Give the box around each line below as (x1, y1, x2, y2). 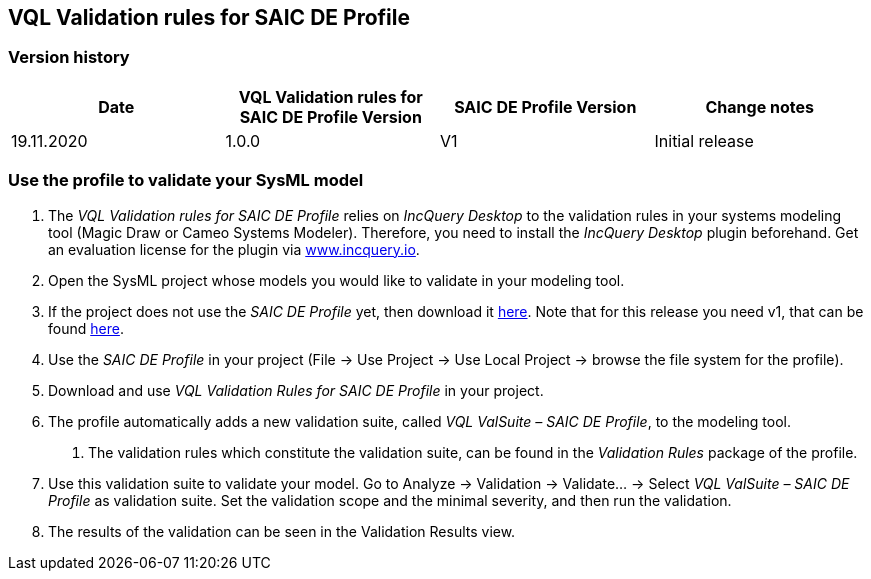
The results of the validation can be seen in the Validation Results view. (48, 522, 516, 540)
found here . (48, 319, 124, 337)
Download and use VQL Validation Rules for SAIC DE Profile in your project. (48, 381, 544, 399)
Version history (8, 47, 130, 68)
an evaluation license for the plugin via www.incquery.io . (48, 240, 420, 258)
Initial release (654, 130, 754, 151)
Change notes (705, 96, 814, 117)
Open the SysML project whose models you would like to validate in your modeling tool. (48, 271, 625, 289)
